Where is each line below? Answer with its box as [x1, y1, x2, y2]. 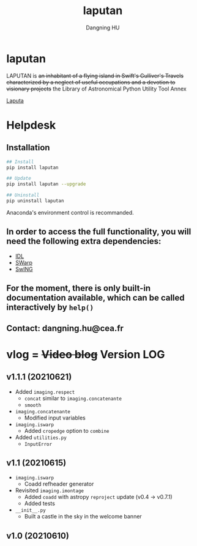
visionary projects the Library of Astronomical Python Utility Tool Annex [6, 85, 187, 92]
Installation [6, 142, 50, 153]
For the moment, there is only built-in [6, 283, 151, 293]
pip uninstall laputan [6, 198, 64, 204]
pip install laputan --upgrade [6, 181, 86, 187]
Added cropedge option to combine [24, 427, 110, 434]
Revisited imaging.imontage [15, 487, 84, 494]
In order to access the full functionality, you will [6, 227, 191, 237]
